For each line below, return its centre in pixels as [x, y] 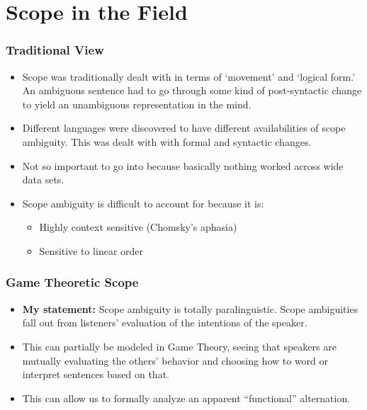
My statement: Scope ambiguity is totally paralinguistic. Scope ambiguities [190, 308]
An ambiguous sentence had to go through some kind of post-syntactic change [192, 90]
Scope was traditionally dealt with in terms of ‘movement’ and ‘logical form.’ [189, 76]
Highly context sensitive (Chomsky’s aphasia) [138, 227]
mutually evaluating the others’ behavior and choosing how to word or [175, 360]
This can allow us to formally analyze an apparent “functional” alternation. [186, 398]
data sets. [43, 180]
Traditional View [55, 50]
